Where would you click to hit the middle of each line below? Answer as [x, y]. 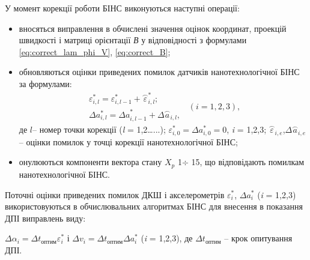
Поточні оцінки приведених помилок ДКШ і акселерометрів [115, 194]
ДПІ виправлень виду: [45, 218]
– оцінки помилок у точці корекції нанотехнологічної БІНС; [128, 141]
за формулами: [45, 83]
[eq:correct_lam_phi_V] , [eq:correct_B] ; [95, 51]
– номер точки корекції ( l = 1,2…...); [99, 129]
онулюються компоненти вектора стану [90, 162]
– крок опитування [258, 238]
